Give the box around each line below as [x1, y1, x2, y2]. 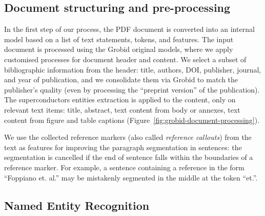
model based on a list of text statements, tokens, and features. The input [4, 33, 234, 44]
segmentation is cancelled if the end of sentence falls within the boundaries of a [4, 152, 253, 163]
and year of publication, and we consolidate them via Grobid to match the [4, 74, 238, 85]
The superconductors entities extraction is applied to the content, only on [4, 94, 236, 105]
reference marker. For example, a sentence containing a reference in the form [4, 161, 244, 172]
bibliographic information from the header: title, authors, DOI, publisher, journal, [4, 64, 261, 75]
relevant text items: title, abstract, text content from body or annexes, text [4, 104, 240, 115]
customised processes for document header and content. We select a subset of [4, 53, 247, 64]
